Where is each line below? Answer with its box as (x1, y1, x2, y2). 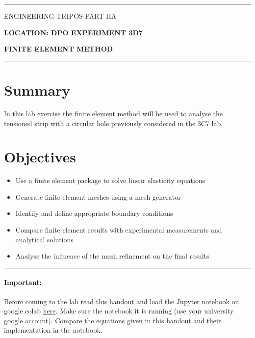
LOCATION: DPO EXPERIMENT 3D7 (4, 27, 143, 37)
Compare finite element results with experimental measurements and (15, 225, 222, 234)
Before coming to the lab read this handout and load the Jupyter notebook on (4, 296, 239, 306)
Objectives (4, 147, 76, 167)
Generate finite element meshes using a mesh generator (15, 191, 181, 202)
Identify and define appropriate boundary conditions (15, 208, 173, 218)
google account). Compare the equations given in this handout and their (4, 315, 221, 325)
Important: (4, 277, 42, 287)
